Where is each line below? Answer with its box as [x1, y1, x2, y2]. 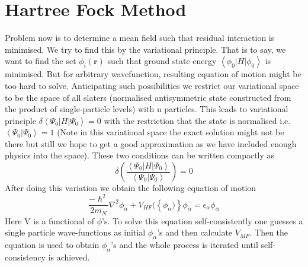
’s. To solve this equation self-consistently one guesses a [102, 214, 303, 227]
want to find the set [5, 55, 76, 67]
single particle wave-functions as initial [5, 226, 146, 239]
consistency [5, 250, 46, 263]
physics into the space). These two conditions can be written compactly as [5, 149, 275, 161]
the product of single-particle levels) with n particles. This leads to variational [5, 103, 288, 115]
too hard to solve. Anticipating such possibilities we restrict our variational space [5, 79, 299, 91]
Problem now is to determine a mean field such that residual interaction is [5, 31, 275, 44]
